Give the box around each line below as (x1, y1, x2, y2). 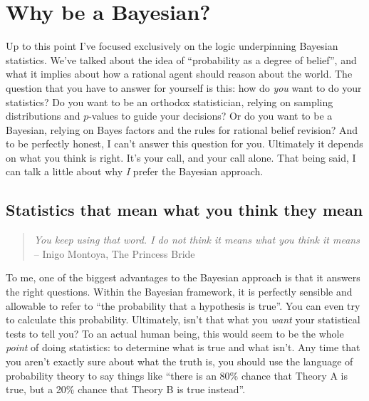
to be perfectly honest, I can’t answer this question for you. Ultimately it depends (6, 136, 363, 151)
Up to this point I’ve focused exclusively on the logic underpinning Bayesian (6, 38, 338, 53)
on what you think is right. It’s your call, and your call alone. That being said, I (6, 150, 356, 165)
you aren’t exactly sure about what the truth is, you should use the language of (6, 354, 353, 369)
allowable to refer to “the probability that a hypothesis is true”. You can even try (6, 298, 360, 313)
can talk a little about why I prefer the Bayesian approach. (6, 164, 264, 179)
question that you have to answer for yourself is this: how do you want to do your (6, 80, 362, 95)
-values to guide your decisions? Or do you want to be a (88, 108, 333, 123)
